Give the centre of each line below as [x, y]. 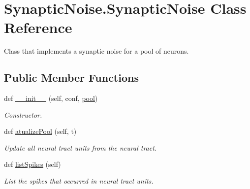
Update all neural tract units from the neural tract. [80, 147]
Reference [38, 27]
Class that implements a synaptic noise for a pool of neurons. [96, 51]
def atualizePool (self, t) [40, 131]
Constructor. [23, 114]
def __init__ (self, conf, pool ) [51, 98]
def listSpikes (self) [32, 164]
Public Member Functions [71, 78]
